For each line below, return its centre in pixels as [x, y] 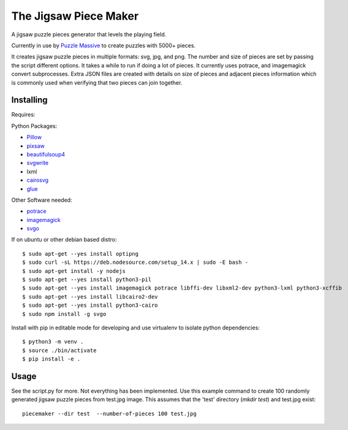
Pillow [34, 137]
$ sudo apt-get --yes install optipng [81, 254]
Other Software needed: [42, 200]
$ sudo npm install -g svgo [64, 314]
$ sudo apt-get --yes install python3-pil [87, 280]
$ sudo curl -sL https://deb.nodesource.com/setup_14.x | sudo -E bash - [135, 263]
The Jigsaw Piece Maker [75, 16]
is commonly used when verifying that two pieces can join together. [97, 82]
